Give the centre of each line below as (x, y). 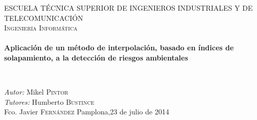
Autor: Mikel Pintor (36, 92)
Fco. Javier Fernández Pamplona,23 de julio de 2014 (87, 112)
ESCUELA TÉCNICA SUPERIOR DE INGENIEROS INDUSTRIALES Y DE (128, 8)
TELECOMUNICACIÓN (44, 18)
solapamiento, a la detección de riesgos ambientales (96, 57)
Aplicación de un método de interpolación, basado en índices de (119, 48)
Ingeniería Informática (41, 28)
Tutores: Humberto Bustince (49, 101)
